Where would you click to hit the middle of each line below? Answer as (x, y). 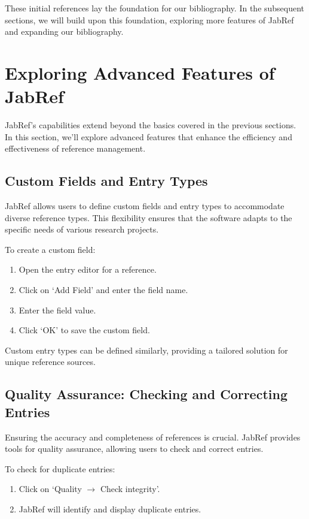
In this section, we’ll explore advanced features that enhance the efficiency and (149, 136)
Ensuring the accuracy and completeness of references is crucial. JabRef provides (153, 437)
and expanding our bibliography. (64, 31)
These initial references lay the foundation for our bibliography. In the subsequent (155, 8)
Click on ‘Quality (50, 489)
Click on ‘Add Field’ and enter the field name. (103, 290)
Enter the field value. (57, 310)
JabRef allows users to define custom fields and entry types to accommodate (145, 206)
